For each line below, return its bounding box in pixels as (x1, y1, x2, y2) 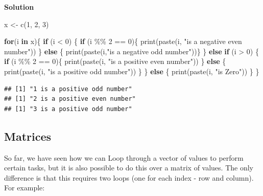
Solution (4, 2, 34, 12)
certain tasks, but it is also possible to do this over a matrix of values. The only (4, 162, 253, 173)
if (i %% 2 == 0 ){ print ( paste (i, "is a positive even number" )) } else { (4, 56, 226, 67)
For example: (4, 182, 45, 193)
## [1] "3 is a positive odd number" (4, 105, 132, 113)
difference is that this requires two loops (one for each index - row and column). (4, 172, 254, 183)
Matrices (4, 128, 52, 144)
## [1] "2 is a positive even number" (4, 95, 136, 103)
